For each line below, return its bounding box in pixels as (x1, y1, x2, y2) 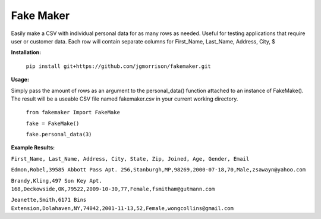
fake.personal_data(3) (26, 131, 92, 138)
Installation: (11, 49, 42, 56)
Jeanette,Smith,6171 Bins (11, 196, 87, 204)
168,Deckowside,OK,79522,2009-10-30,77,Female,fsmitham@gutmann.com (11, 186, 215, 193)
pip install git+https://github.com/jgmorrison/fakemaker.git (26, 62, 211, 70)
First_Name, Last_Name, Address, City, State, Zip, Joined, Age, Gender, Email (11, 155, 250, 162)
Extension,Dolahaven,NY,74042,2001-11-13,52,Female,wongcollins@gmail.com (11, 205, 234, 211)
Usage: (11, 76, 30, 83)
